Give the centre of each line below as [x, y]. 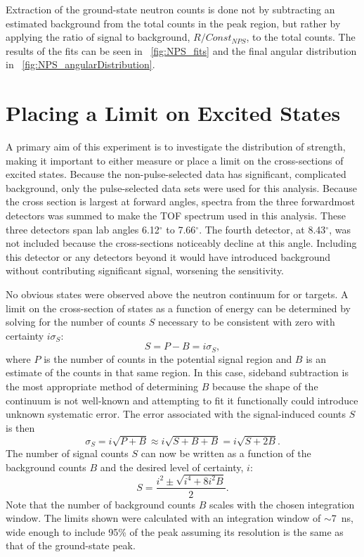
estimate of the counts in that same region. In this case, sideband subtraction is [177, 372]
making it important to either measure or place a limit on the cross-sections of [175, 160]
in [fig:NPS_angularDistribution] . [80, 64]
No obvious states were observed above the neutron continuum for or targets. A [177, 294]
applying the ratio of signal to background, [98, 37]
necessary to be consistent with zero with [246, 322]
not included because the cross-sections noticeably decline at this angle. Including [181, 243]
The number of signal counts [67, 453]
